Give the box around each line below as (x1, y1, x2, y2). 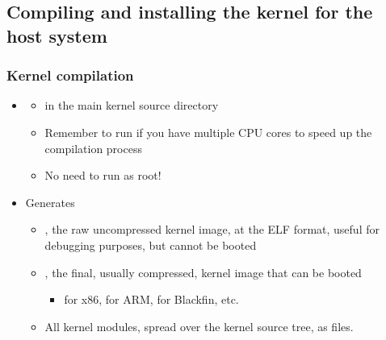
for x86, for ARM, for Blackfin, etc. (64, 291, 239, 308)
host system (6, 23, 107, 48)
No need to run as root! (44, 167, 162, 184)
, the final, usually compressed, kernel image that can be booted (44, 263, 362, 280)
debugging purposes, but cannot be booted (44, 236, 257, 253)
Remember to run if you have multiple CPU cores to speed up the (44, 123, 372, 140)
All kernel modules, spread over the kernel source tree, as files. (44, 317, 354, 334)
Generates (25, 193, 75, 210)
